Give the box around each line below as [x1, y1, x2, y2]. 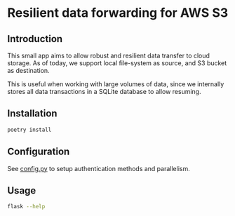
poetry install [7, 126, 52, 133]
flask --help [7, 203, 46, 210]
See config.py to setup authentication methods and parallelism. [7, 164, 191, 173]
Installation [7, 107, 58, 120]
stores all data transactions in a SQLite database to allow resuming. [7, 88, 201, 95]
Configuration [7, 146, 70, 158]
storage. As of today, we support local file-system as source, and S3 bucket [7, 59, 227, 67]
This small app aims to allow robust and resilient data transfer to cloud [7, 51, 210, 60]
